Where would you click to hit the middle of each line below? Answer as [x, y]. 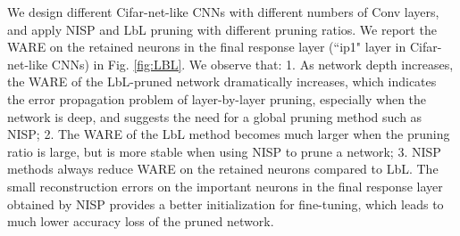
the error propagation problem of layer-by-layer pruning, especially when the [217, 98]
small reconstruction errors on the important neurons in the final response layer [225, 186]
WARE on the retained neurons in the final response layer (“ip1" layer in [207, 47]
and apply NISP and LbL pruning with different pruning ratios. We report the [222, 29]
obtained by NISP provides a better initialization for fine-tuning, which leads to [226, 203]
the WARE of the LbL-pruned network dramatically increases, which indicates [222, 81]
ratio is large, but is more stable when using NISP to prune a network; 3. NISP [224, 151]
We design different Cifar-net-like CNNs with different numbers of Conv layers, [223, 12]
